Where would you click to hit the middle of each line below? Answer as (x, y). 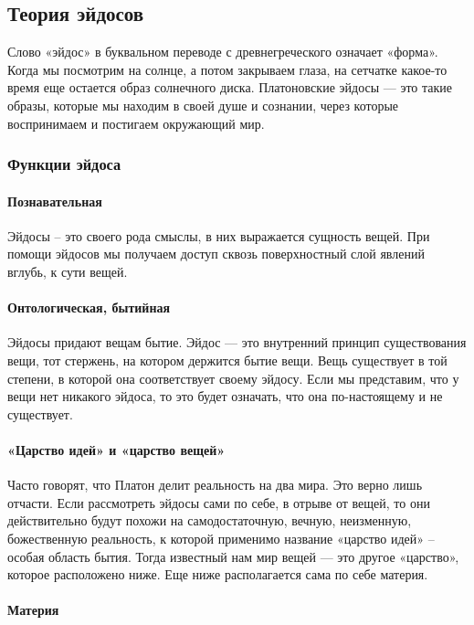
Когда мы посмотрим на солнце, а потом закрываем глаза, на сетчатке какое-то (227, 69)
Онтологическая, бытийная (89, 307)
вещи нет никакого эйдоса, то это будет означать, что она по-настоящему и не (225, 396)
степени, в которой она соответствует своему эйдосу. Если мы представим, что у (233, 378)
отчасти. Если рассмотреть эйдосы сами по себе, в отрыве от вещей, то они (219, 502)
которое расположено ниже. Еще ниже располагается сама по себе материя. (218, 574)
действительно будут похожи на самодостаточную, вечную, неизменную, (210, 520)
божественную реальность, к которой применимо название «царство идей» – (221, 538)
